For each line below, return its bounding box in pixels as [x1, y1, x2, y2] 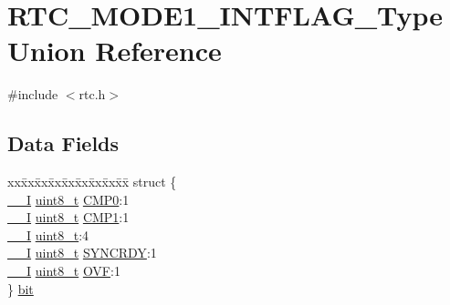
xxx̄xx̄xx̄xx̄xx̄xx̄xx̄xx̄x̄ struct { [7, 172, 177, 191]
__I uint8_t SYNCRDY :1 [7, 243, 157, 262]
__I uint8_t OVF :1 [7, 261, 120, 280]
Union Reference [7, 32, 222, 69]
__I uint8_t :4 [7, 225, 89, 244]
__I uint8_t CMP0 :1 [7, 189, 130, 208]
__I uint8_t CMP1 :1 [7, 208, 130, 227]
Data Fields [7, 129, 120, 158]
